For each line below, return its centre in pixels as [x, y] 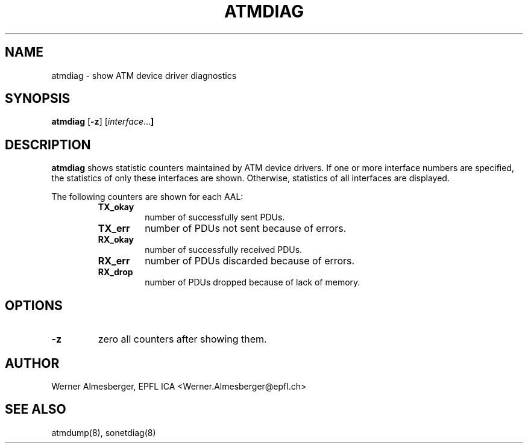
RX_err [114, 261]
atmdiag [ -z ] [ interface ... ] [103, 122]
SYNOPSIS [38, 99]
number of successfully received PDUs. [224, 250]
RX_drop [115, 272]
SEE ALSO [36, 409]
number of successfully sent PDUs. [215, 217]
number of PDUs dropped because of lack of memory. [253, 282]
